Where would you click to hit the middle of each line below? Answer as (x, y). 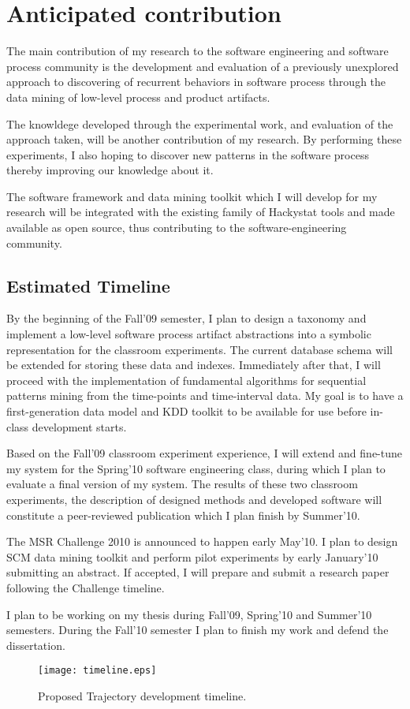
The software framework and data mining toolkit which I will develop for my (192, 196)
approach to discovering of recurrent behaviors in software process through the (196, 82)
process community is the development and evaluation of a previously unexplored (203, 66)
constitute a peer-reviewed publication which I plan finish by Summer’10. (183, 515)
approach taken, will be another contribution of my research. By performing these (204, 139)
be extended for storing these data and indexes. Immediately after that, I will (194, 365)
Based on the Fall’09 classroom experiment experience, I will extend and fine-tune (204, 453)
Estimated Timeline (88, 285)
